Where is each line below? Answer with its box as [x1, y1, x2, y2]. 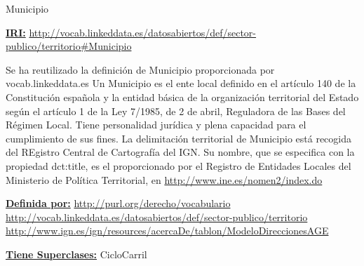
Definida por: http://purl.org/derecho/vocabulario [6, 196, 231, 211]
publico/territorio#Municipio [6, 39, 132, 53]
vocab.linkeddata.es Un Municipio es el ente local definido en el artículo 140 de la [6, 76, 356, 91]
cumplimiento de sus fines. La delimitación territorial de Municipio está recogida [6, 131, 351, 145]
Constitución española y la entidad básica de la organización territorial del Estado [6, 89, 359, 104]
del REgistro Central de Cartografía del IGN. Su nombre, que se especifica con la [6, 145, 355, 159]
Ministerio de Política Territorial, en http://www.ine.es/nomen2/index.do [6, 172, 323, 187]
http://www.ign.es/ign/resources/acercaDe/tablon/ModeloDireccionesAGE [6, 223, 329, 238]
